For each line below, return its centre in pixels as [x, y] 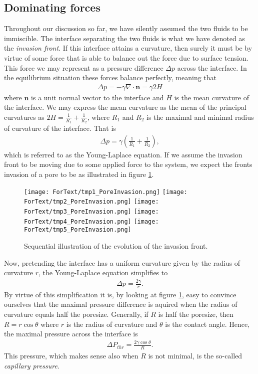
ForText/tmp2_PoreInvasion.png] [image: [91, 202]
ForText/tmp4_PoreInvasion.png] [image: [91, 221]
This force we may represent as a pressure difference [84, 67]
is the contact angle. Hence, [207, 324]
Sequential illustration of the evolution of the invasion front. [116, 245]
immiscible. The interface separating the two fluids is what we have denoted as [124, 38]
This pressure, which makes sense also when [71, 355]
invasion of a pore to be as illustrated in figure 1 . [79, 174]
